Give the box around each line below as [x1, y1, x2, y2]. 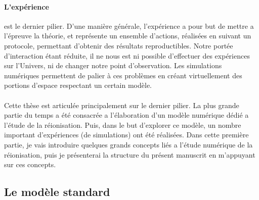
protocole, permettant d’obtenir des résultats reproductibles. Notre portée [4, 40, 233, 51]
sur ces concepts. [4, 159, 56, 170]
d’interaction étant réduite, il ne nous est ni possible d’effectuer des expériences [4, 50, 250, 61]
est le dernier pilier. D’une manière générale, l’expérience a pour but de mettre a [4, 20, 254, 31]
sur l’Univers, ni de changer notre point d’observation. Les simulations [4, 60, 222, 71]
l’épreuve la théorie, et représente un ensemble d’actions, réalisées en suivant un [4, 30, 251, 41]
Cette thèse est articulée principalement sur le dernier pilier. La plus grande [4, 99, 239, 110]
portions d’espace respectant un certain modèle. [4, 80, 152, 90]
